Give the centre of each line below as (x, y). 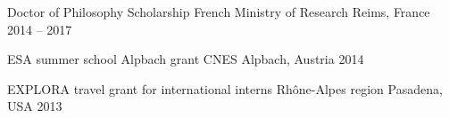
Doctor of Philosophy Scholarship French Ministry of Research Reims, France (219, 12)
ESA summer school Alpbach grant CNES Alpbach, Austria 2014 (186, 59)
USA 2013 (35, 106)
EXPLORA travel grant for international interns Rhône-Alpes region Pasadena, (225, 88)
